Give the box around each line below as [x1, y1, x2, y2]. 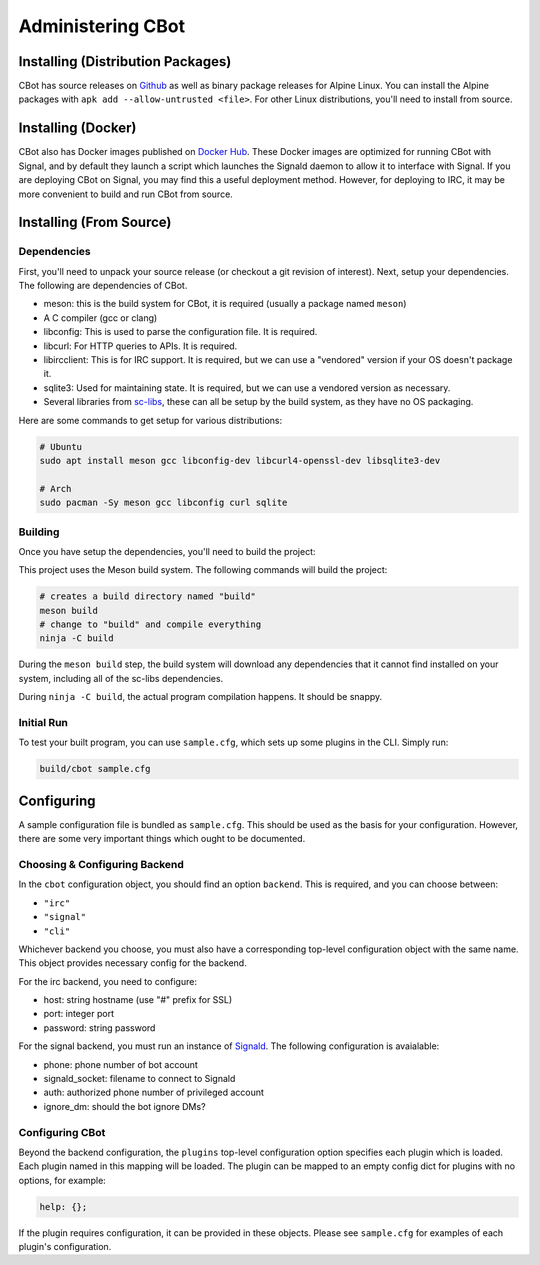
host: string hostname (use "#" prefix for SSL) [43, 994, 233, 1006]
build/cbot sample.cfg [39, 763, 151, 775]
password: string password [43, 1021, 156, 1034]
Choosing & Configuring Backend [18, 857, 185, 871]
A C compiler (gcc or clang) [43, 311, 158, 324]
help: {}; [39, 1201, 88, 1212]
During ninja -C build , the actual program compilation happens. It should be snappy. [18, 691, 383, 703]
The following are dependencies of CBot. [18, 280, 188, 292]
